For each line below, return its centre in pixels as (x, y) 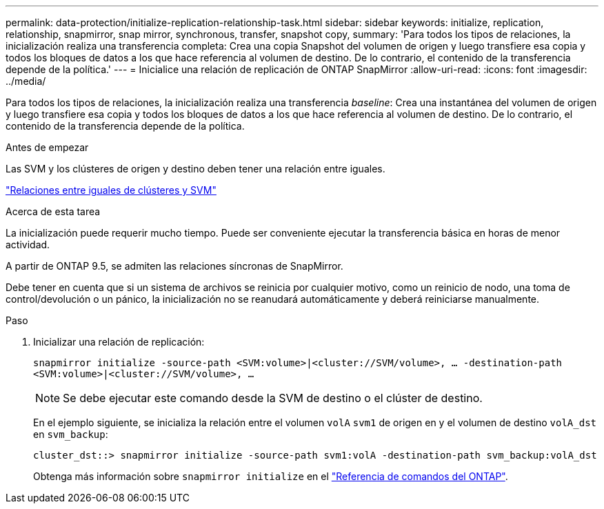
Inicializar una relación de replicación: (119, 342)
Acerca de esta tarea (53, 211)
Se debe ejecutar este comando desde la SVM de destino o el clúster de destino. (273, 398)
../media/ (26, 81)
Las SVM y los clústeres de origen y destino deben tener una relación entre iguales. (195, 169)
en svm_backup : (71, 434)
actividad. (28, 244)
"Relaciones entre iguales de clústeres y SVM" (111, 190)
